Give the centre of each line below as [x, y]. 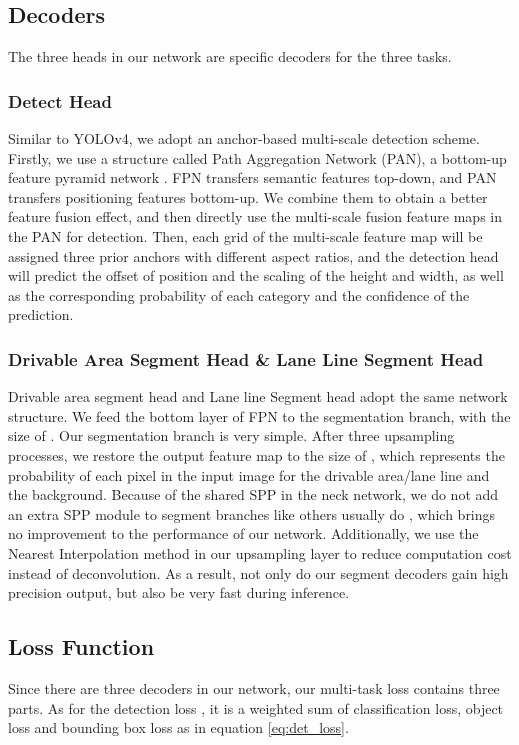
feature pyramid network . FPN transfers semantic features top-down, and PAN [252, 177]
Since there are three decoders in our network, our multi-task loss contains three [254, 687]
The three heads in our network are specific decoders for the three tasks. [230, 56]
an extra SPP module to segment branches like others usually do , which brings [252, 513]
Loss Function [81, 646]
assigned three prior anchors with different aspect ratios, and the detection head [253, 255]
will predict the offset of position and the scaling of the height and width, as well [256, 275]
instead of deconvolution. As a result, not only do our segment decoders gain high [258, 572]
